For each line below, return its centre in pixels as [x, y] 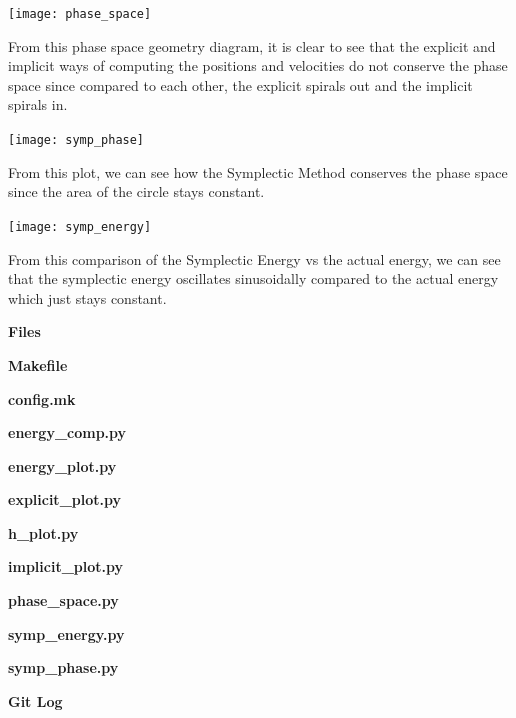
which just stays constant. [87, 297]
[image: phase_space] [80, 14]
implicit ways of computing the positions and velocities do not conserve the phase [258, 65]
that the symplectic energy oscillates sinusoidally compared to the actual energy [253, 278]
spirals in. [38, 104]
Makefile [38, 364]
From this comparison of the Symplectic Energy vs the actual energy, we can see [254, 258]
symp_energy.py [66, 633]
